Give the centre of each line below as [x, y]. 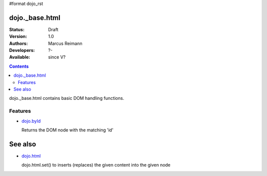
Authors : [19, 43]
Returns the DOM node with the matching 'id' [67, 130]
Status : [17, 29]
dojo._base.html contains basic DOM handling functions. [67, 98]
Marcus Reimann [65, 43]
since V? [57, 57]
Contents [19, 66]
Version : [18, 37]
